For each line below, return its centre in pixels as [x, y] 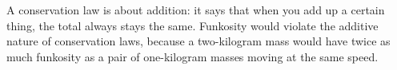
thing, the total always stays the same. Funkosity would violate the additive [192, 25]
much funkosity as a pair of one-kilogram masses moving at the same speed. [192, 56]
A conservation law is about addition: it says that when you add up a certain [196, 10]
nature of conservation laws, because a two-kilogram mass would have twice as [198, 41]
